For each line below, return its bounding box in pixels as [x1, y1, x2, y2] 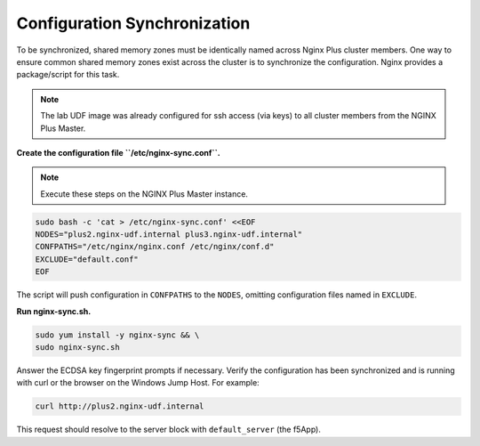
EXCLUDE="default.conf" [35, 254, 140, 264]
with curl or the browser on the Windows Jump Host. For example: [16, 377, 260, 388]
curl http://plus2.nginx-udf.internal [35, 401, 204, 411]
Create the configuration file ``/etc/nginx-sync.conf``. [16, 147, 221, 158]
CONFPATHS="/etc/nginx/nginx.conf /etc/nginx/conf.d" [35, 241, 275, 252]
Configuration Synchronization [16, 13, 251, 33]
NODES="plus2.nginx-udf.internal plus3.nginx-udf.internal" [35, 230, 303, 239]
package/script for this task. [16, 69, 120, 80]
